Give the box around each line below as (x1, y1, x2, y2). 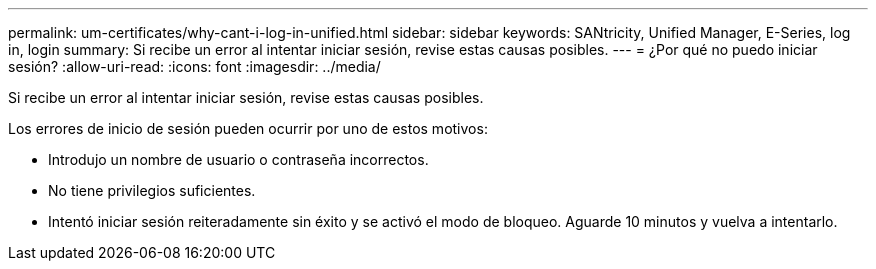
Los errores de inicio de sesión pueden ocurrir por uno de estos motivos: (8, 120, 488, 137)
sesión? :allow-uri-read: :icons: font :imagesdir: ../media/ (8, 58, 381, 75)
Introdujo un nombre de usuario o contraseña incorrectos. (48, 151, 429, 168)
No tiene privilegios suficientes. (48, 182, 256, 199)
